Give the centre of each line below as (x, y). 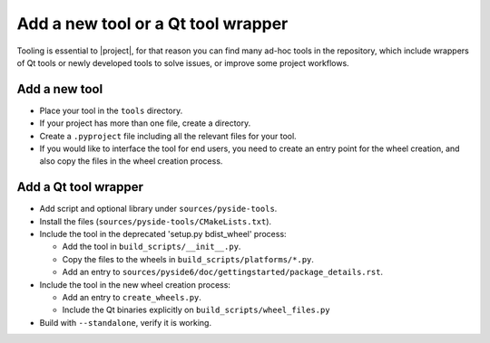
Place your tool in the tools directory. (111, 110)
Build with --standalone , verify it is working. (126, 322)
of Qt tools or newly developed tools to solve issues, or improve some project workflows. (183, 62)
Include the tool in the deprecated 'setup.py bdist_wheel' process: (163, 234)
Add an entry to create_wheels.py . (132, 298)
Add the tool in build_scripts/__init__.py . (152, 247)
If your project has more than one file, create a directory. (145, 123)
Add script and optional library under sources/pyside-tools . (158, 209)
